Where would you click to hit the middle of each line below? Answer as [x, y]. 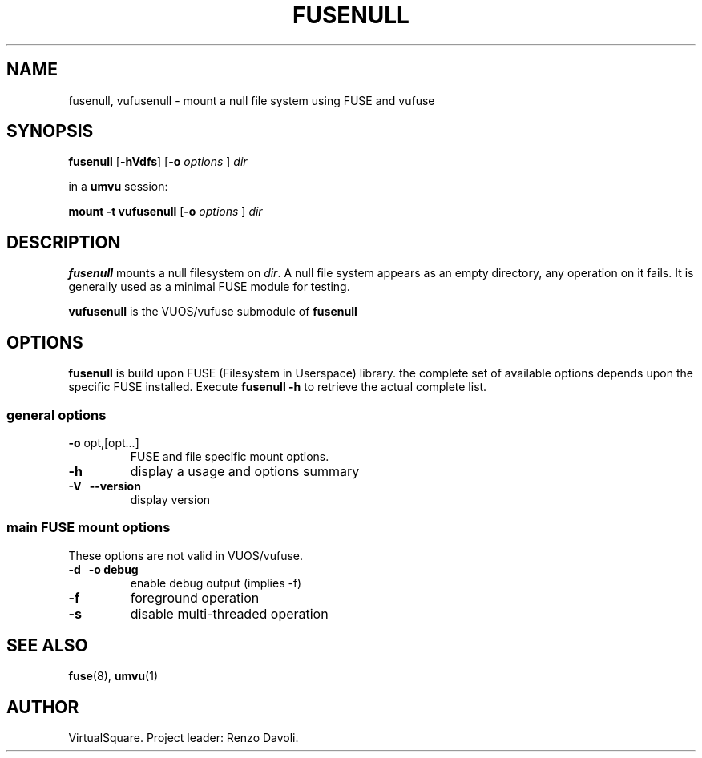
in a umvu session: [118, 187]
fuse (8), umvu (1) [113, 676]
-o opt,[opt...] [104, 442]
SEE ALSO [47, 646]
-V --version [105, 486]
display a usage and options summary [245, 471]
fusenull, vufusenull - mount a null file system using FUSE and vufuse [252, 100]
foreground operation [195, 597]
